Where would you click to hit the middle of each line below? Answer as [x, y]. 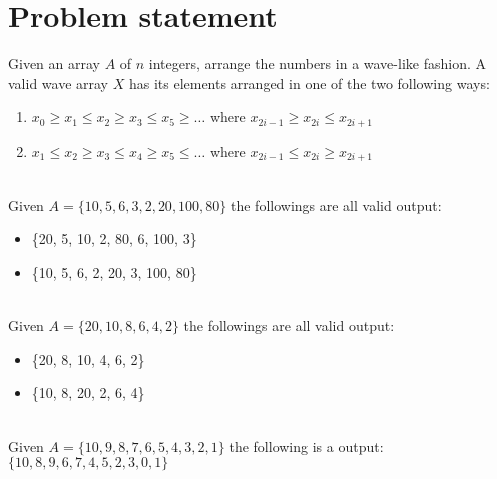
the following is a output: [306, 445]
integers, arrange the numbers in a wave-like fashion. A [317, 63]
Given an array [54, 63]
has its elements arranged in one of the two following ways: [309, 82]
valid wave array [58, 82]
